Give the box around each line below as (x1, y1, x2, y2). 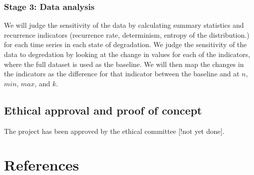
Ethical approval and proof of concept (4, 102, 202, 117)
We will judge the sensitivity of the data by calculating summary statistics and (4, 20, 244, 30)
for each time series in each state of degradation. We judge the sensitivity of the (4, 39, 247, 50)
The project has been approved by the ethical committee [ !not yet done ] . (4, 125, 225, 136)
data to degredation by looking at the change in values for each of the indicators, (4, 49, 251, 59)
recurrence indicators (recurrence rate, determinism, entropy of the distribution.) (4, 29, 250, 40)
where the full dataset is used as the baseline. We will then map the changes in (4, 58, 244, 69)
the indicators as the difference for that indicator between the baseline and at (4, 68, 240, 79)
